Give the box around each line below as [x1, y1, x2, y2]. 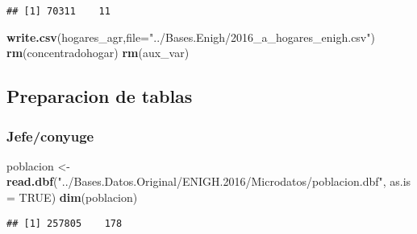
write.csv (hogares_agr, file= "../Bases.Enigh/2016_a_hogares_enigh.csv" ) [6, 28, 375, 45]
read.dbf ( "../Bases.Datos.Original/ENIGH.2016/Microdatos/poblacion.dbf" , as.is [6, 173, 411, 190]
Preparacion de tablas [6, 84, 193, 109]
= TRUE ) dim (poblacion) [6, 189, 138, 206]
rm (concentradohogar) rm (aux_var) [6, 44, 190, 61]
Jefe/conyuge [6, 125, 94, 146]
